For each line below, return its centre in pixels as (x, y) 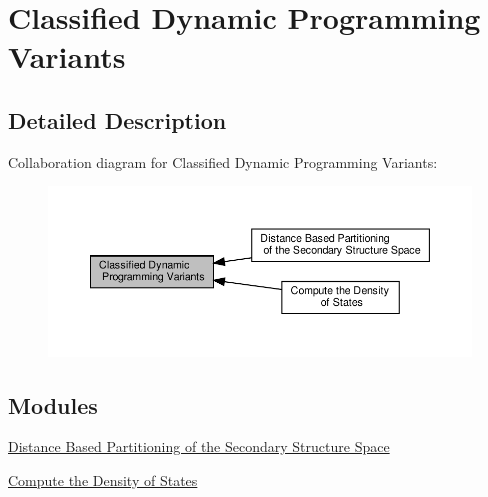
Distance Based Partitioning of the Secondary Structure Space (199, 446)
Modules (53, 404)
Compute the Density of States (103, 479)
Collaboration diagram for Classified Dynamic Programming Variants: (223, 161)
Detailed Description (117, 119)
